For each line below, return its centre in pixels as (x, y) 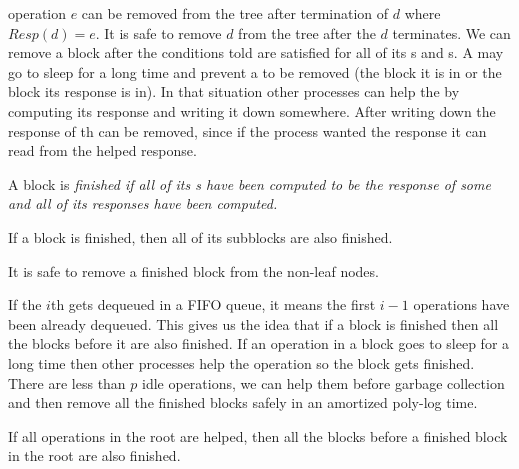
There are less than (67, 382)
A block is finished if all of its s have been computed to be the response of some (249, 183)
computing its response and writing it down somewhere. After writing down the (252, 110)
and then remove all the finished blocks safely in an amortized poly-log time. (243, 402)
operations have (461, 304)
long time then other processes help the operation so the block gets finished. (241, 362)
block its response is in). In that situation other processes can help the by (234, 91)
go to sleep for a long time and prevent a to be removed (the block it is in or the (255, 71)
